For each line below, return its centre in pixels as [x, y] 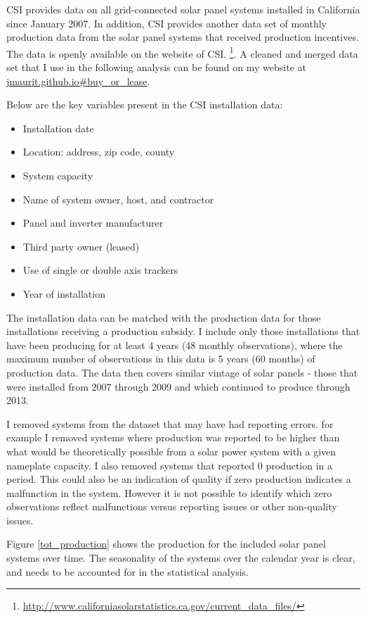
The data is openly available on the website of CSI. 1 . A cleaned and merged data [182, 52]
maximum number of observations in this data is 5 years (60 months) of [161, 359]
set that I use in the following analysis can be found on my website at [156, 67]
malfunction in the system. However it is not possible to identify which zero [169, 492]
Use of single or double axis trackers [100, 270]
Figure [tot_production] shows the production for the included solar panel [166, 544]
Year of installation [64, 293]
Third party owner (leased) [81, 246]
